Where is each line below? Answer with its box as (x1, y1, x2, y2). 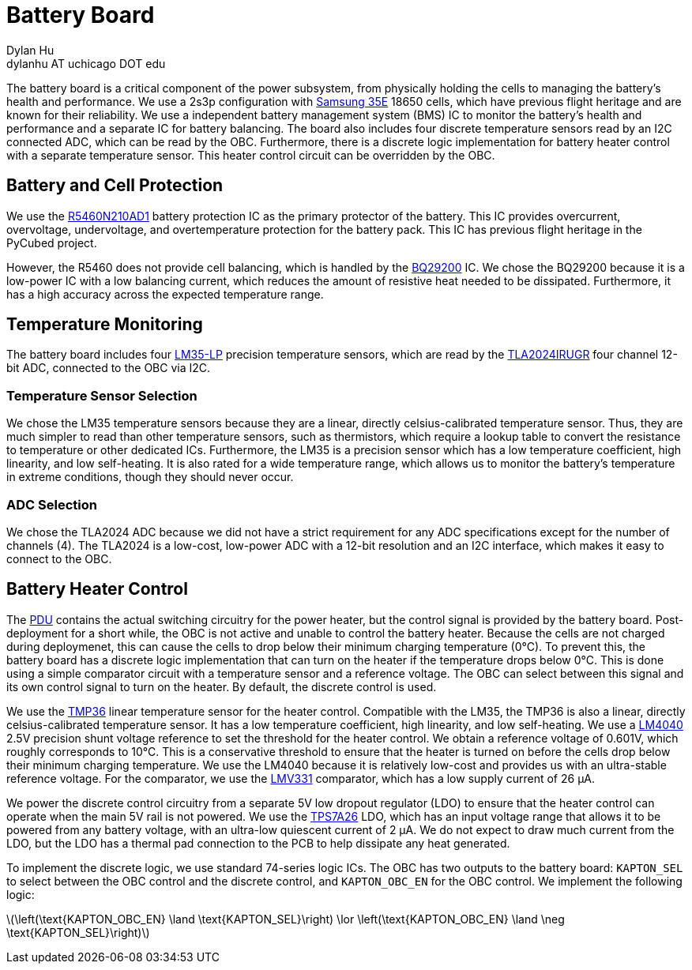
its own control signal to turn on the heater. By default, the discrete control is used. (6, 679, 437, 694)
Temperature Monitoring (6, 314, 203, 335)
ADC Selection (6, 496, 97, 513)
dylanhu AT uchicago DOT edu (6, 56, 166, 70)
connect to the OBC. (6, 551, 112, 566)
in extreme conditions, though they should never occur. (6, 470, 294, 484)
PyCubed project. (6, 235, 97, 250)
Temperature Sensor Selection (6, 387, 197, 404)
